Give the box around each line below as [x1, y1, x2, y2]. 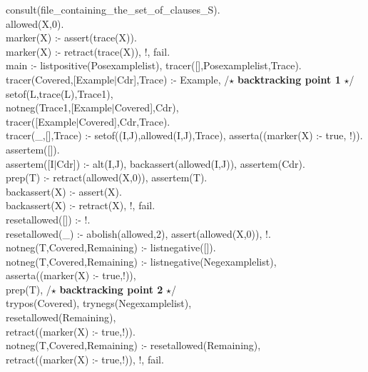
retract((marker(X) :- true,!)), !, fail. [6, 351, 164, 366]
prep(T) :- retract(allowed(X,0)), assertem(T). [6, 170, 208, 185]
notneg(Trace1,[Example [6, 100, 112, 115]
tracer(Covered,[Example [6, 71, 114, 86]
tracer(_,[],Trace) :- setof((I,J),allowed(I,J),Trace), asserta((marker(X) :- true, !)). [6, 128, 363, 143]
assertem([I [6, 156, 54, 171]
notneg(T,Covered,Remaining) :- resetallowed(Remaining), [6, 338, 261, 353]
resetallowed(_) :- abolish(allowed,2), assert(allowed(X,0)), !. [6, 226, 271, 241]
